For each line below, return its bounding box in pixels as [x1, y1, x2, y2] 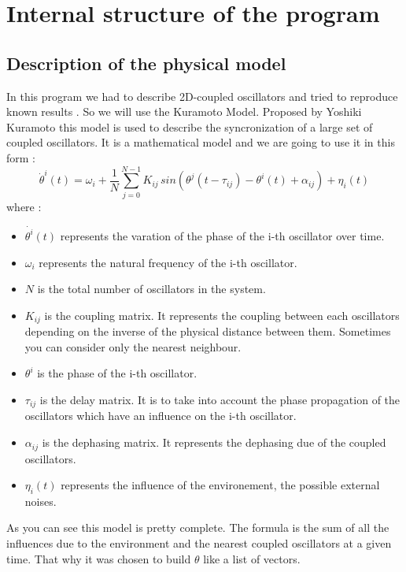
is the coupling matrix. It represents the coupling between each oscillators [44, 306, 400, 323]
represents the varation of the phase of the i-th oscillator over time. [60, 227, 385, 243]
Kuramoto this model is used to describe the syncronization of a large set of [6, 118, 373, 135]
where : [6, 198, 42, 214]
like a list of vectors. [203, 550, 301, 566]
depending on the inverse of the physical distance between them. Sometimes [24, 323, 391, 340]
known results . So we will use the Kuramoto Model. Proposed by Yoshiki [6, 103, 362, 120]
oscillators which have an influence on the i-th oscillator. [24, 407, 297, 424]
